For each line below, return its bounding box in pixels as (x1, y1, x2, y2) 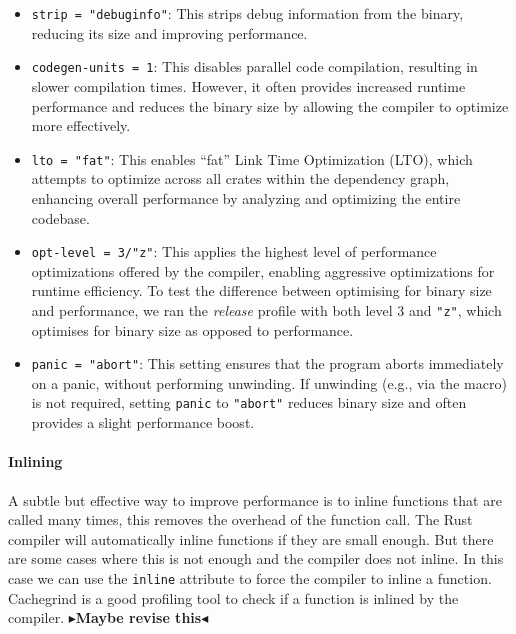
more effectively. (31, 115, 131, 136)
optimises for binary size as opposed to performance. (31, 319, 354, 340)
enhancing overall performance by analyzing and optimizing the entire (31, 187, 461, 208)
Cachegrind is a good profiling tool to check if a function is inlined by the (8, 587, 459, 608)
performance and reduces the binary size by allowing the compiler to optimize (31, 95, 509, 116)
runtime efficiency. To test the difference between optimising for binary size (31, 280, 492, 301)
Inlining (8, 451, 63, 472)
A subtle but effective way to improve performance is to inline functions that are (8, 489, 502, 510)
